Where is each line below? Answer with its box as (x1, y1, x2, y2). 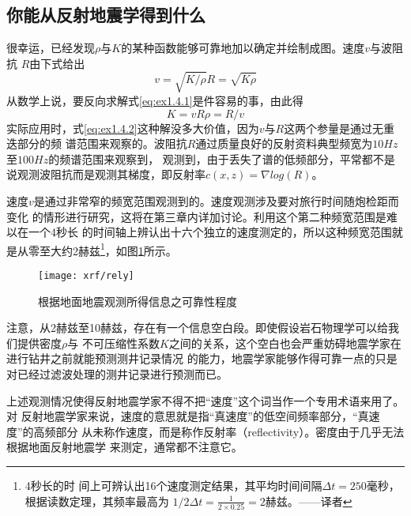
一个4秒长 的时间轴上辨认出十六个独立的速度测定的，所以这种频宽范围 (28, 224, 392, 240)
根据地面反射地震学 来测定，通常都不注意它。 (6, 439, 243, 455)
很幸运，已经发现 (6, 40, 95, 56)
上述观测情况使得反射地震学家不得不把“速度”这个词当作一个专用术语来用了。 (6, 392, 405, 409)
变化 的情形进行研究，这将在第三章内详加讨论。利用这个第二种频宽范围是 (6, 208, 386, 224)
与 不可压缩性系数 (67, 334, 160, 351)
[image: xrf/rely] (38, 269, 134, 281)
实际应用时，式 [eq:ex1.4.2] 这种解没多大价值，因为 (6, 119, 259, 136)
